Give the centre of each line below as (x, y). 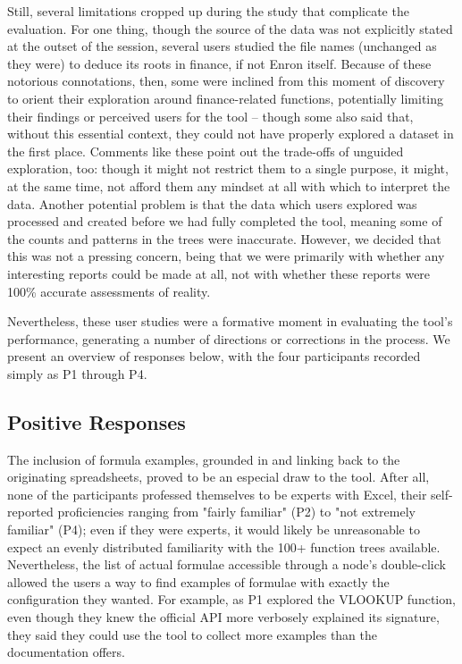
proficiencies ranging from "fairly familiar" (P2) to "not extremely (236, 512)
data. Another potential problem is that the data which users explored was (212, 203)
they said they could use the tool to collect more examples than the (193, 634)
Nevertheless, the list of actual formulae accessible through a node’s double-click (227, 564)
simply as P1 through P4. (77, 373)
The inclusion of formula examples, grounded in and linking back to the (204, 459)
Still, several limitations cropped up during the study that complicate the (208, 11)
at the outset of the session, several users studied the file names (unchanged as (222, 46)
